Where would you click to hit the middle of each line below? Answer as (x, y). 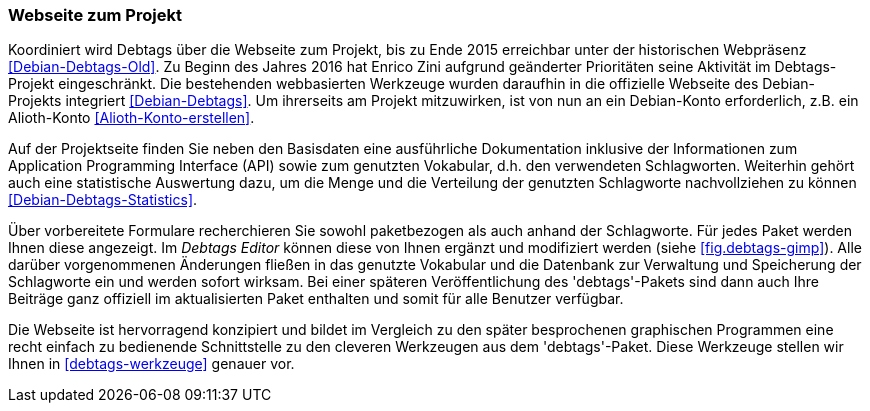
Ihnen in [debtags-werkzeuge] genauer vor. (151, 364)
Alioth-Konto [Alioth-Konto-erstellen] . (131, 118)
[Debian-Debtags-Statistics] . (103, 200)
